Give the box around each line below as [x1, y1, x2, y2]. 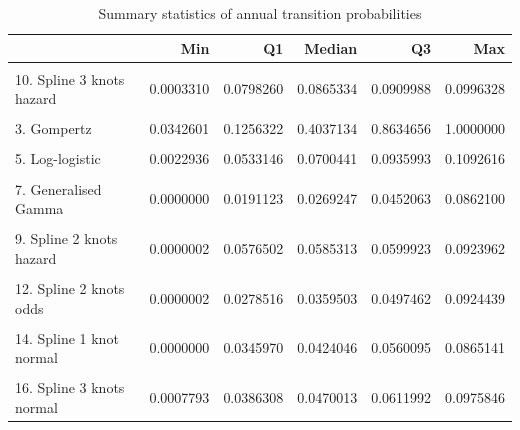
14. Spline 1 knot [15, 327, 119, 348]
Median [304, 37, 358, 58]
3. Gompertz [15, 118, 92, 139]
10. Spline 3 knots [15, 68, 125, 89]
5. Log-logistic [15, 148, 101, 169]
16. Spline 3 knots [15, 377, 125, 398]
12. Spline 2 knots [15, 277, 125, 298]
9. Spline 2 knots [15, 228, 118, 249]
